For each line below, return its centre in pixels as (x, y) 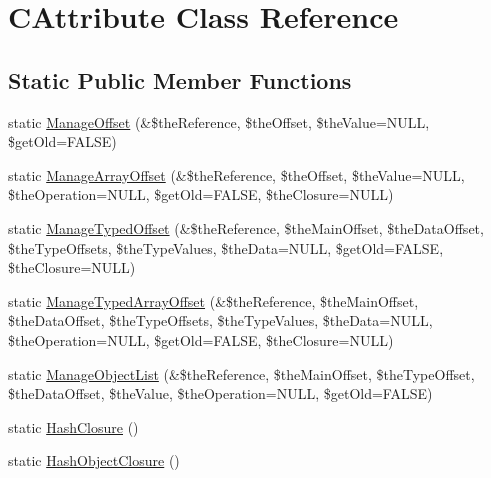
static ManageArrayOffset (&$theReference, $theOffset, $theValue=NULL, (236, 174)
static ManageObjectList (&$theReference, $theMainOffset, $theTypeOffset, (241, 373)
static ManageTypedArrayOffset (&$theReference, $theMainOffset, (213, 300)
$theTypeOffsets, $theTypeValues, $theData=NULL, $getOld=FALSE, (226, 247)
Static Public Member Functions (180, 79)
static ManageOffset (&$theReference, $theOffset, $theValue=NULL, (219, 121)
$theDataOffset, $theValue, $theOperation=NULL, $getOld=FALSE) (220, 393)
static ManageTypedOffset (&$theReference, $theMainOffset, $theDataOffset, (246, 227)
